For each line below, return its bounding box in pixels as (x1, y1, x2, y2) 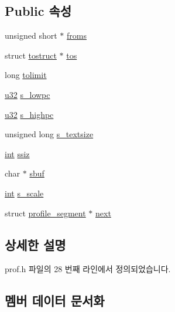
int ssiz (5, 147, 30, 160)
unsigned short (5, 29, 57, 42)
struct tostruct (5, 49, 57, 61)
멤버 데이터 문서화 (5, 291, 105, 310)
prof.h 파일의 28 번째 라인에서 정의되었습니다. (5, 263, 171, 275)
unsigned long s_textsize (5, 128, 94, 140)
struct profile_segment (5, 206, 86, 219)
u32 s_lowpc (5, 88, 50, 100)
